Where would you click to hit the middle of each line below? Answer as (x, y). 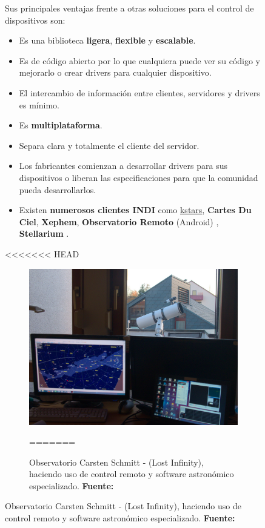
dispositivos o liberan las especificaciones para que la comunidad (139, 177)
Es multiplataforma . (61, 125)
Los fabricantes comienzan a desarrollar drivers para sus (123, 166)
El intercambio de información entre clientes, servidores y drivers (139, 92)
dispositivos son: (35, 20)
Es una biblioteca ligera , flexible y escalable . (107, 40)
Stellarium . (44, 233)
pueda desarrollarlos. (58, 189)
